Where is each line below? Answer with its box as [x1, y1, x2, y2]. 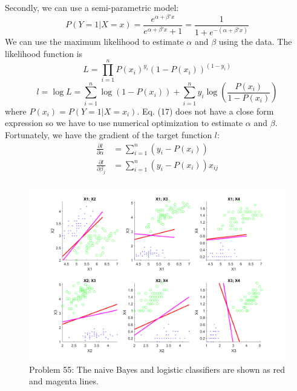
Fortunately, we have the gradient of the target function [5, 128, 212, 141]
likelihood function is [5, 47, 83, 59]
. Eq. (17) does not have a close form [137, 104, 274, 117]
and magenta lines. [29, 375, 99, 387]
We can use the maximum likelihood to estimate [5, 35, 184, 48]
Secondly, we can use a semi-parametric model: [5, 1, 179, 13]
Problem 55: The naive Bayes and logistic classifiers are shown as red [29, 363, 285, 375]
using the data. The [218, 35, 292, 48]
